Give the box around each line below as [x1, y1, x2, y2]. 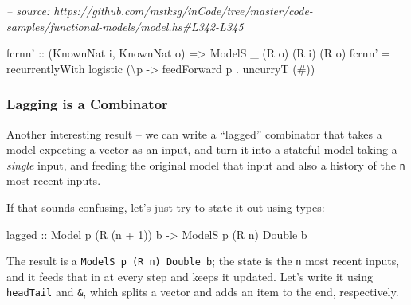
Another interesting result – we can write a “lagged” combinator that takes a [6, 125, 382, 142]
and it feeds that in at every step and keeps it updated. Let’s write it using [6, 268, 373, 284]
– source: [6, 2, 50, 18]
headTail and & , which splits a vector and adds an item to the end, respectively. [6, 283, 399, 300]
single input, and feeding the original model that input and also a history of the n [6, 156, 405, 173]
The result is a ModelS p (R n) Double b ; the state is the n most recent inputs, [6, 252, 400, 269]
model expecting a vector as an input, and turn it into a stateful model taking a [6, 141, 397, 158]
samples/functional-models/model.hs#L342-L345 [6, 18, 244, 34]
